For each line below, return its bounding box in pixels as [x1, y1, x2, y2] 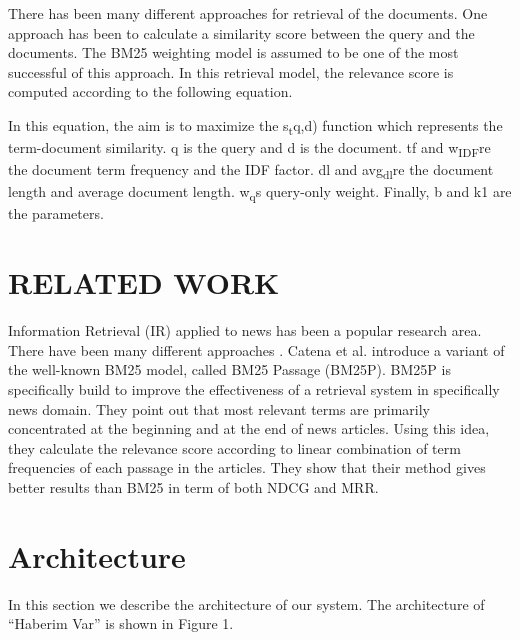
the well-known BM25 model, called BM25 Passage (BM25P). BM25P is [8, 359, 451, 380]
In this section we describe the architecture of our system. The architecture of [8, 593, 485, 614]
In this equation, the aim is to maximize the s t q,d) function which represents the [8, 114, 503, 138]
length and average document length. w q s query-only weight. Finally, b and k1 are [8, 181, 512, 205]
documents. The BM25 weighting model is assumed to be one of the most [8, 42, 459, 63]
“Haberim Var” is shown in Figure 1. [8, 613, 234, 634]
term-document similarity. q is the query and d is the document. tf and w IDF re [8, 137, 491, 160]
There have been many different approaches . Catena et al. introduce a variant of [8, 339, 505, 360]
